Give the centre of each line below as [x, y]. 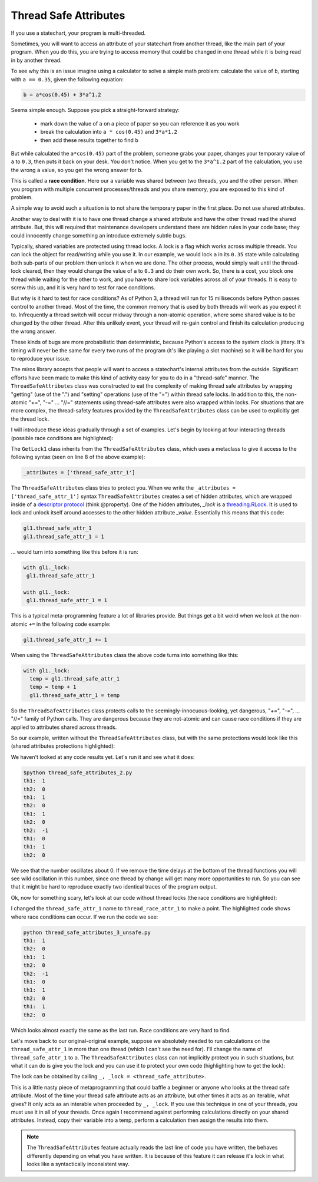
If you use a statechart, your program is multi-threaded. [78, 33]
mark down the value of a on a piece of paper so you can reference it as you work [140, 123]
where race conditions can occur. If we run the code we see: [85, 917]
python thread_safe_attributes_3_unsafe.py [87, 932]
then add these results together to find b [89, 140]
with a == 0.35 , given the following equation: [67, 79]
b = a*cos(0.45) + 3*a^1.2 [62, 95]
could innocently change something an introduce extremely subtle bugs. [99, 235]
